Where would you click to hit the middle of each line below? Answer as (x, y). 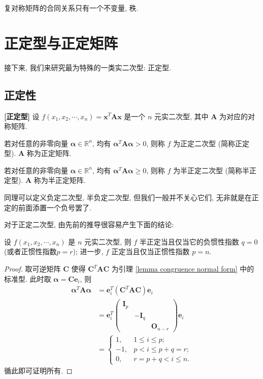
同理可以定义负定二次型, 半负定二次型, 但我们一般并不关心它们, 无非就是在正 (131, 197)
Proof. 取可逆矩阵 (32, 269)
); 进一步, (88, 251)
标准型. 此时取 (28, 278)
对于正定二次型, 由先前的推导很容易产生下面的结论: (89, 224)
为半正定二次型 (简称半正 (215, 170)
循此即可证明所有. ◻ (38, 371)
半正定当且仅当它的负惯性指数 (189, 241)
